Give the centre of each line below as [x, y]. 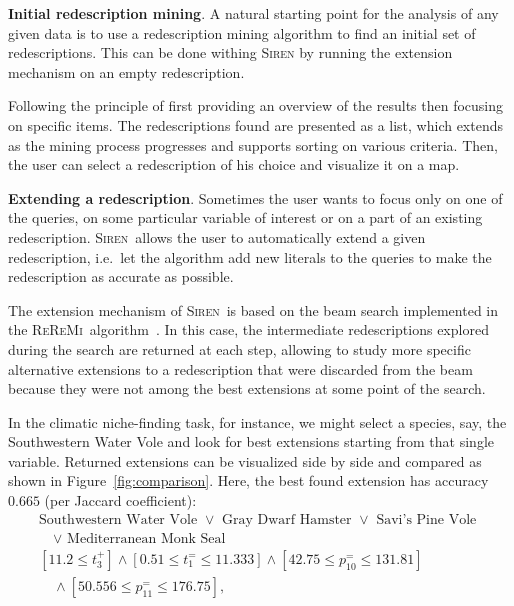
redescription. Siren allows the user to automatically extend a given [217, 236]
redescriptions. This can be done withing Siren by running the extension [230, 52]
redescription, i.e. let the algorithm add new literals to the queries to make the [250, 256]
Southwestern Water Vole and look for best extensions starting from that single [251, 441]
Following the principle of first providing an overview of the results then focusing [256, 105]
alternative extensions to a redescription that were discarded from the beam [240, 368]
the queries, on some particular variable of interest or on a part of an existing [245, 217]
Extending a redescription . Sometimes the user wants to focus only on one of [255, 197]
